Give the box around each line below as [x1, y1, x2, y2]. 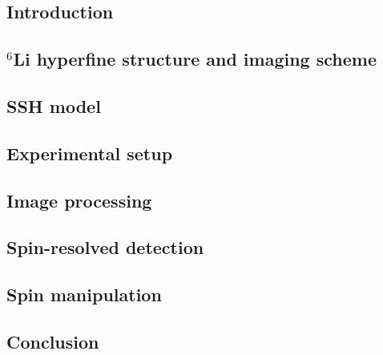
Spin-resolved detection [6, 235, 204, 260]
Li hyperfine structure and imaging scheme [13, 46, 377, 71]
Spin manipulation [6, 282, 162, 307]
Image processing [6, 188, 152, 212]
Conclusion [6, 329, 99, 353]
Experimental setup [6, 140, 173, 165]
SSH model [6, 93, 101, 118]
